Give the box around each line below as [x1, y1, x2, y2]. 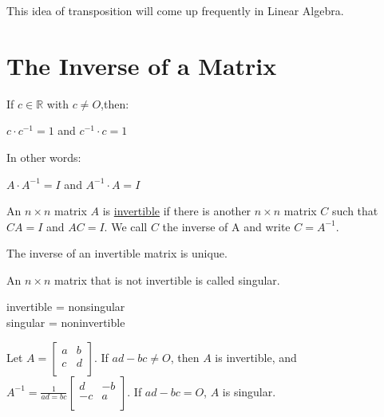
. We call [104, 218, 148, 234]
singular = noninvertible [6, 314, 125, 331]
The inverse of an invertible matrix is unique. [6, 245, 228, 262]
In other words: [6, 148, 81, 165]
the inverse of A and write [162, 218, 291, 234]
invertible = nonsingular [6, 298, 125, 315]
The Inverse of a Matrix [6, 49, 277, 81]
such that [332, 203, 378, 219]
